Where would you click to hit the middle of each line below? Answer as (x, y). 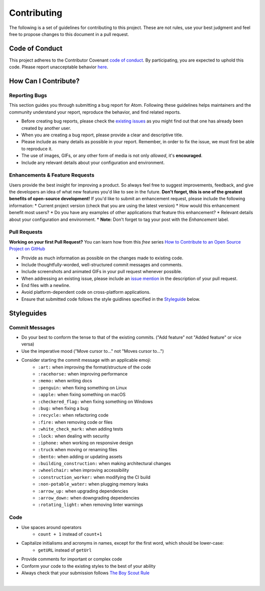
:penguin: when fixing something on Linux (82, 388)
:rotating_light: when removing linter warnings (91, 505)
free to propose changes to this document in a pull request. (69, 34)
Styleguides (28, 313)
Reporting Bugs (28, 95)
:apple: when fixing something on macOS (82, 395)
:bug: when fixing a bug (63, 408)
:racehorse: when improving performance (83, 373)
